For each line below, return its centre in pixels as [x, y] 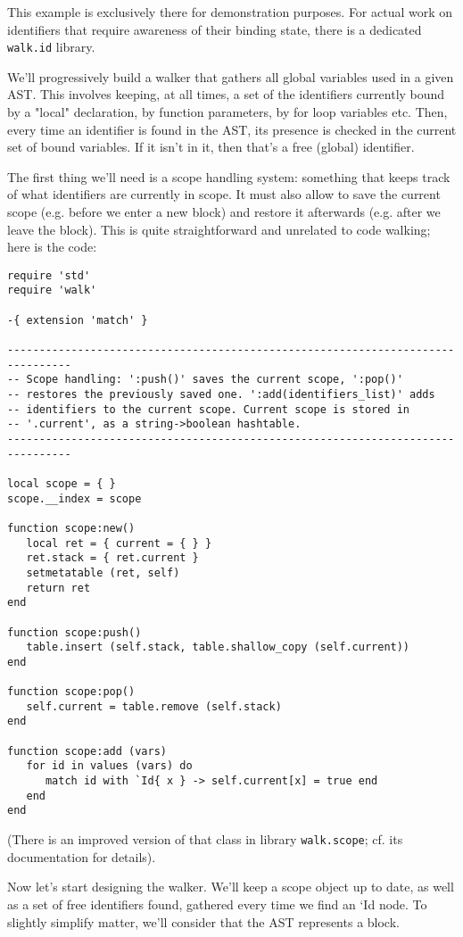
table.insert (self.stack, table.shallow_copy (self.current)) [218, 647]
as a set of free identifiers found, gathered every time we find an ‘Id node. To [217, 904]
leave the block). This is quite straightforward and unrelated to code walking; [219, 229]
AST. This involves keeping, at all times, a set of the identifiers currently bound [226, 94]
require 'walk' [52, 290]
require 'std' [49, 275]
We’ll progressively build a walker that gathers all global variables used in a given [231, 76]
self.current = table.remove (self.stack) [154, 706]
